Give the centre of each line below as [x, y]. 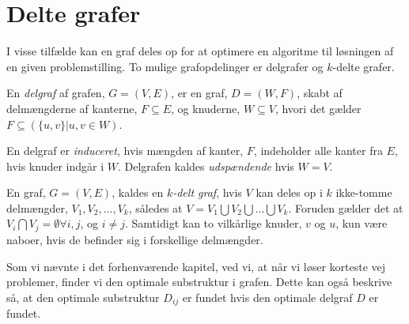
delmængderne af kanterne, [72, 108]
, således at [155, 207]
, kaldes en [138, 192]
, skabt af [320, 93]
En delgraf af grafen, [56, 93]
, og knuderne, [206, 108]
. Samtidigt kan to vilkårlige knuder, [214, 223]
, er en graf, [199, 93]
